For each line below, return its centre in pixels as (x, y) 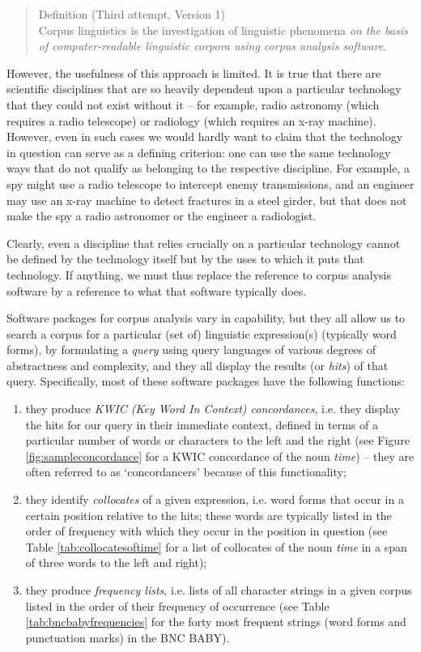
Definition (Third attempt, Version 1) (132, 14)
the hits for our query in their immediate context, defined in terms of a (202, 424)
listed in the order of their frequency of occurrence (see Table (177, 605)
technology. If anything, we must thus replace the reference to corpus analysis (199, 274)
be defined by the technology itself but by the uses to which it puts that (185, 259)
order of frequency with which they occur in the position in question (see (206, 531)
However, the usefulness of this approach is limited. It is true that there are (194, 72)
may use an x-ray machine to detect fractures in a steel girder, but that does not (207, 200)
